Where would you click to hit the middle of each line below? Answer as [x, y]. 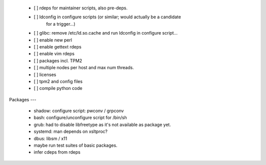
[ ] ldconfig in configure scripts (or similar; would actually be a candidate [107, 17]
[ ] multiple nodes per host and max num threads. [84, 68]
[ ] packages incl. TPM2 [58, 61]
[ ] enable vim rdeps [54, 54]
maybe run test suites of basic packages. [76, 145]
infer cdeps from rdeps [57, 152]
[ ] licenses [45, 75]
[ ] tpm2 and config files [58, 81]
